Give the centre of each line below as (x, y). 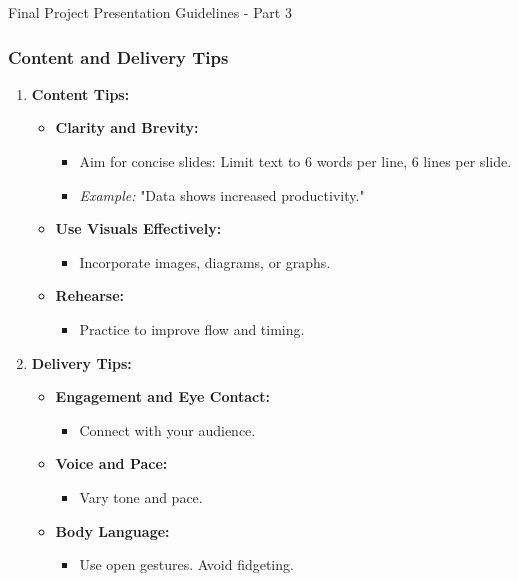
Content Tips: (80, 93)
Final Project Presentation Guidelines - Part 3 (150, 12)
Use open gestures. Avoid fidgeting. (186, 564)
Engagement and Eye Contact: (162, 396)
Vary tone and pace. (141, 496)
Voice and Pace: (111, 463)
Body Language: (112, 530)
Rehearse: (90, 295)
